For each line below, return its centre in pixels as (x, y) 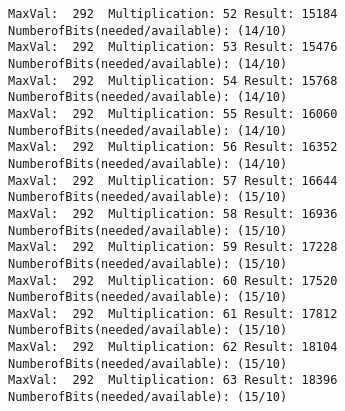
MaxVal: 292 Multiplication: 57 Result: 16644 (173, 180)
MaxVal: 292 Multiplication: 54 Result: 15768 (173, 80)
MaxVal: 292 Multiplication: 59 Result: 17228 (173, 247)
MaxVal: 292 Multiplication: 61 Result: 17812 (173, 313)
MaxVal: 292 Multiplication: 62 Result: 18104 (173, 347)
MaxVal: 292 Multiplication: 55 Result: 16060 (173, 113)
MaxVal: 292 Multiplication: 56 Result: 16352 (173, 147)
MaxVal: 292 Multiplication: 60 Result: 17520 (173, 280)
